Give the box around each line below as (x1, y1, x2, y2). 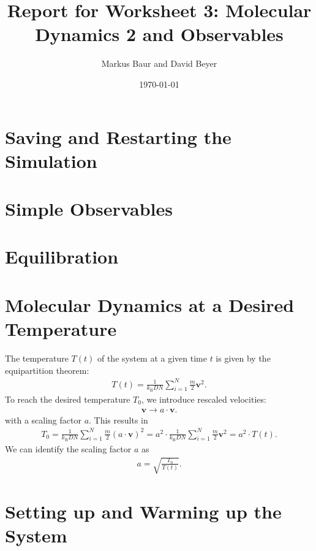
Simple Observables (5, 196, 173, 221)
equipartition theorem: (5, 363, 89, 376)
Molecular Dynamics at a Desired (5, 292, 295, 317)
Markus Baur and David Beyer (101, 57, 217, 70)
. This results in (89, 413, 148, 426)
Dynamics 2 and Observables (35, 21, 284, 47)
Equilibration (5, 244, 119, 269)
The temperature (5, 351, 69, 364)
